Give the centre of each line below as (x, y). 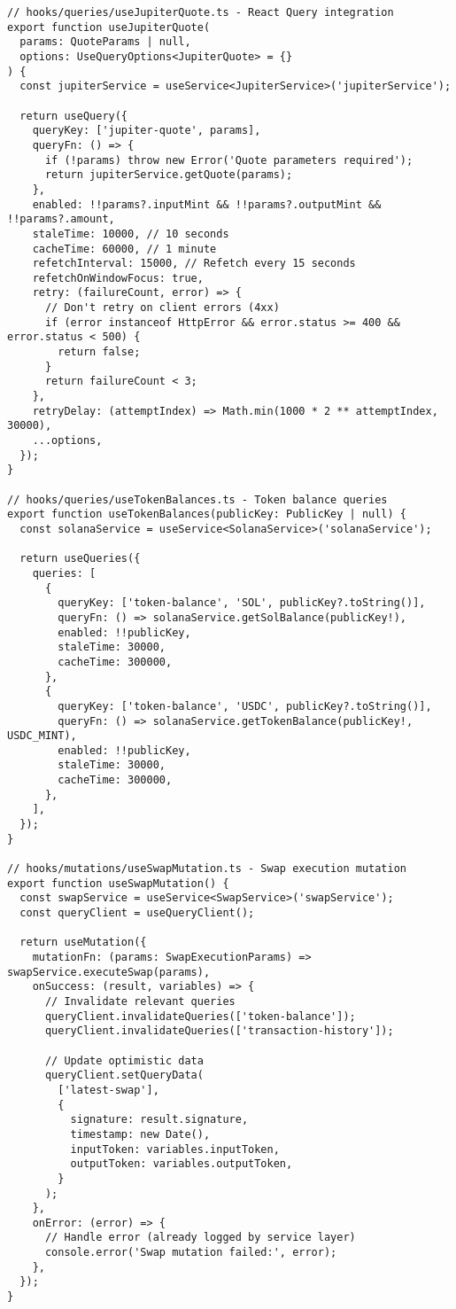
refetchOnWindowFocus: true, (118, 278)
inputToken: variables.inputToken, (175, 1149)
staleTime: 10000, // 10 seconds (131, 234)
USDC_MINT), (42, 736)
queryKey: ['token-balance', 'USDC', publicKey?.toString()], (245, 706)
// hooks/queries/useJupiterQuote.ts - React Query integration (201, 12)
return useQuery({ (74, 116)
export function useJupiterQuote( (109, 27)
